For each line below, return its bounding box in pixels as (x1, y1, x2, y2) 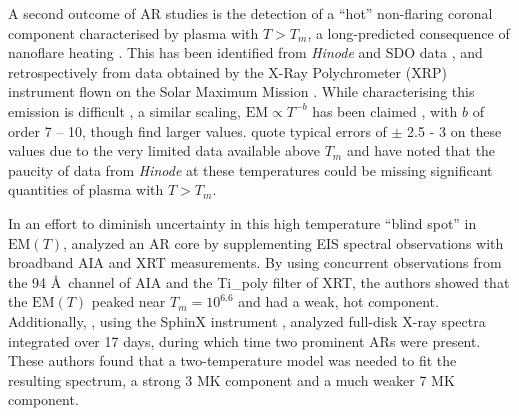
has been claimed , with (312, 100, 458, 121)
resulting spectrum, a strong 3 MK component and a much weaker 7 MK (8, 369, 455, 390)
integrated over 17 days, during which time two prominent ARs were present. (8, 330, 481, 351)
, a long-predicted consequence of (307, 22, 510, 43)
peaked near (91, 291, 166, 312)
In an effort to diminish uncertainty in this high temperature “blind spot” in (8, 212, 477, 233)
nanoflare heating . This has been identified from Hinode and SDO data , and (8, 42, 483, 63)
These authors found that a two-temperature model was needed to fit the (8, 350, 457, 371)
